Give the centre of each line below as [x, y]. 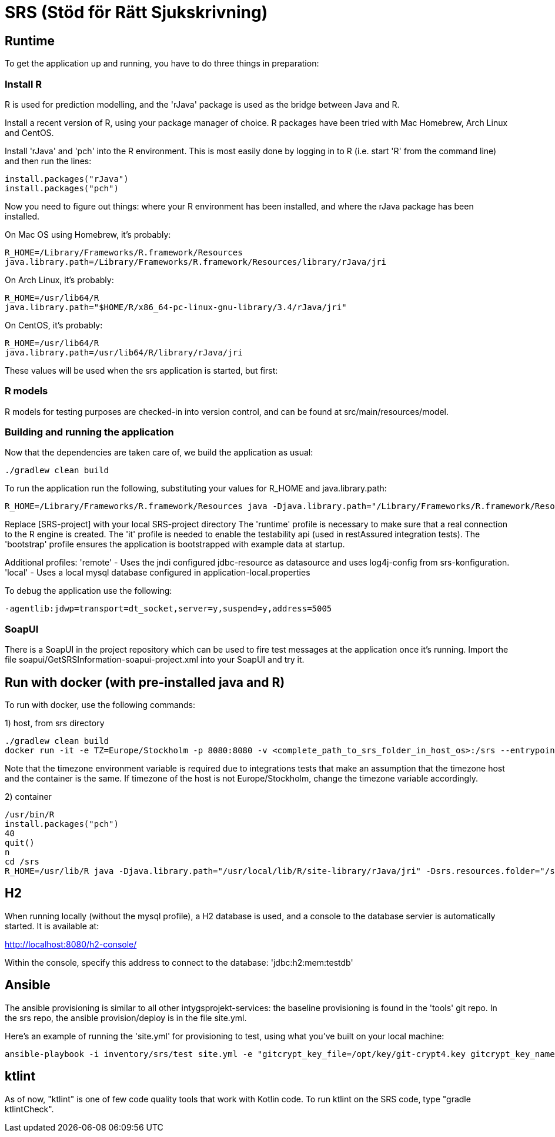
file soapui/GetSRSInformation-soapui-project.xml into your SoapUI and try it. [155, 660]
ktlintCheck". [29, 1109]
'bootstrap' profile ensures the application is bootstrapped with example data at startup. [175, 544]
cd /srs [22, 862]
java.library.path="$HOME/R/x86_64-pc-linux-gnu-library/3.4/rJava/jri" [176, 307]
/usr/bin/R [30, 815]
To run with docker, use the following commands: [100, 705]
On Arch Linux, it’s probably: [59, 280]
